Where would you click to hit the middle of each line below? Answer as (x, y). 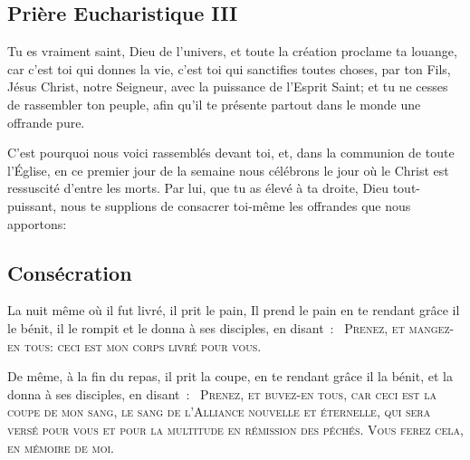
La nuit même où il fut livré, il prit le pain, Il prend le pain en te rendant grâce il (234, 310)
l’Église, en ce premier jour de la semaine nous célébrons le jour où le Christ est (228, 170)
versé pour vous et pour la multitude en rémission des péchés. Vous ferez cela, (235, 429)
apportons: (37, 223)
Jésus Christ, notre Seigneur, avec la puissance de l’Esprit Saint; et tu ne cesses (228, 86)
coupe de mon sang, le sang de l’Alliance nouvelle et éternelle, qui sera (219, 412)
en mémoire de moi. (61, 447)
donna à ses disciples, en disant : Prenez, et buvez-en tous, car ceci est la (222, 393)
